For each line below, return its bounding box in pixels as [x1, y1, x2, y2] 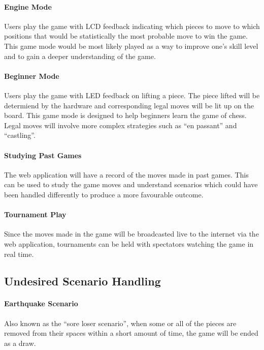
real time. [4, 248, 34, 259]
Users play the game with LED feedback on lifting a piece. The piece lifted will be [4, 90, 260, 100]
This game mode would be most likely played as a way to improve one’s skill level [4, 40, 258, 51]
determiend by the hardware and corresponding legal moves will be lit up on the [4, 100, 254, 110]
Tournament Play [4, 209, 67, 220]
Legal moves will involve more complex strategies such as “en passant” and [4, 120, 237, 130]
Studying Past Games [4, 150, 82, 160]
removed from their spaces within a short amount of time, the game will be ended [4, 328, 258, 338]
